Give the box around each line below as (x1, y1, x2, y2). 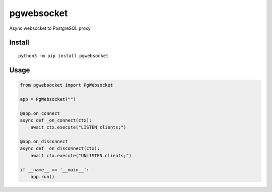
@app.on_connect (20, 110, 60, 116)
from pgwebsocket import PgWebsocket (20, 82, 113, 88)
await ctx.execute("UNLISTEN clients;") (30, 153, 132, 158)
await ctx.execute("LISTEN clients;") (30, 124, 126, 131)
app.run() (30, 174, 55, 180)
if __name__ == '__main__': (20, 167, 89, 172)
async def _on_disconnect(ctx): (20, 146, 100, 151)
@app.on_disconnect (20, 139, 68, 145)
